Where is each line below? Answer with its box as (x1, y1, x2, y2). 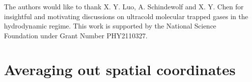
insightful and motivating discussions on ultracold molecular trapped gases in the (4, 11, 248, 21)
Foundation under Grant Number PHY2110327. (4, 30, 148, 40)
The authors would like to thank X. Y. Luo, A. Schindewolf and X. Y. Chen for (4, 1, 244, 11)
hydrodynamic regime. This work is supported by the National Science (4, 21, 217, 31)
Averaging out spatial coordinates (4, 59, 236, 79)
